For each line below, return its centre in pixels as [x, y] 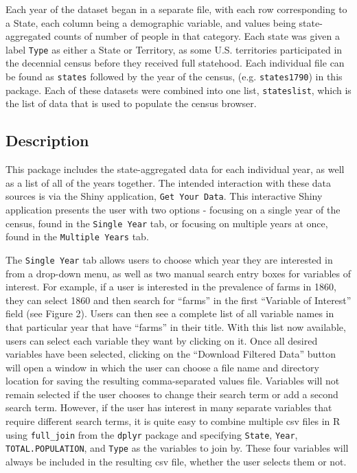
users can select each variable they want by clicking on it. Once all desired [162, 340]
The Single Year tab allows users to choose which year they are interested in [169, 259]
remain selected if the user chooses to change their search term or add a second [172, 394]
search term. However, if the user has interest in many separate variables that [169, 407]
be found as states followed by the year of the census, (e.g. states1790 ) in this [174, 77]
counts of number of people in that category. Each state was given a [197, 36]
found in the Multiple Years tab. [77, 236]
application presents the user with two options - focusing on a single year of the [173, 209]
